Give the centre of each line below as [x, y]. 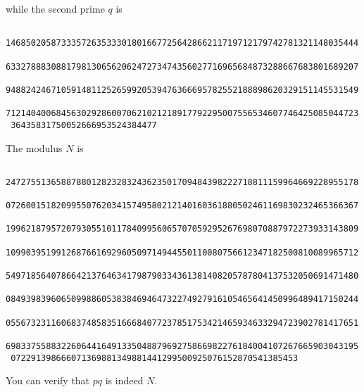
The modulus [34, 147]
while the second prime [55, 8]
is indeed [124, 380]
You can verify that [48, 380]
